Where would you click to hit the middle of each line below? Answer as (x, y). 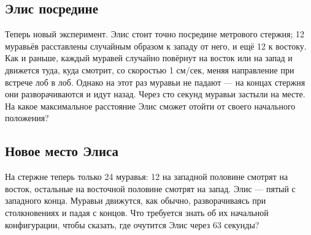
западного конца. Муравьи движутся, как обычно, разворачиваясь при (136, 200)
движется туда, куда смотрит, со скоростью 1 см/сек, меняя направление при (150, 69)
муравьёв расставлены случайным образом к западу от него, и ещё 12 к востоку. (156, 46)
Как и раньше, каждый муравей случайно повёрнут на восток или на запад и (149, 58)
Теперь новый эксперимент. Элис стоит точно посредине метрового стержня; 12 (155, 34)
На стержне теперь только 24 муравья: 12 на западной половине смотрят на (147, 177)
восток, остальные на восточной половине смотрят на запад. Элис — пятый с (150, 188)
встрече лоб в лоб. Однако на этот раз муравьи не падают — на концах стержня (155, 82)
